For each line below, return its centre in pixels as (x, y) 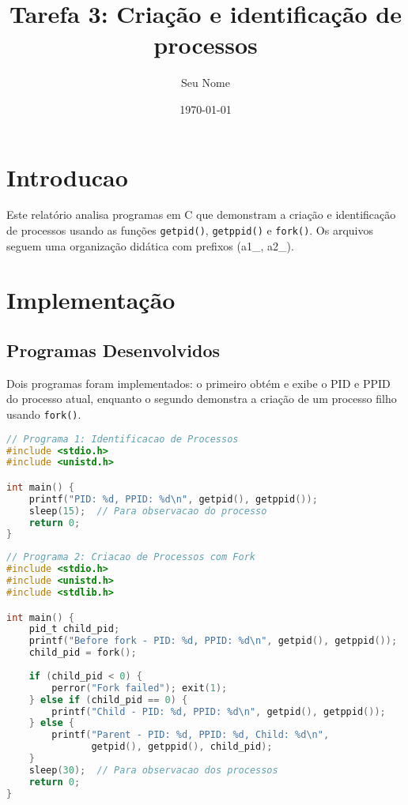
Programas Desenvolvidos (113, 350)
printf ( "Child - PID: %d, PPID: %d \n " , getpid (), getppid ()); (219, 711)
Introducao (67, 177)
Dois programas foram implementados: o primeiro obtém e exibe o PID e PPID (198, 383)
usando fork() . (44, 414)
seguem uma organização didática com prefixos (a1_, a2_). (150, 245)
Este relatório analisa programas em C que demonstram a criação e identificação (201, 214)
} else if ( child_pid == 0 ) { (108, 700)
